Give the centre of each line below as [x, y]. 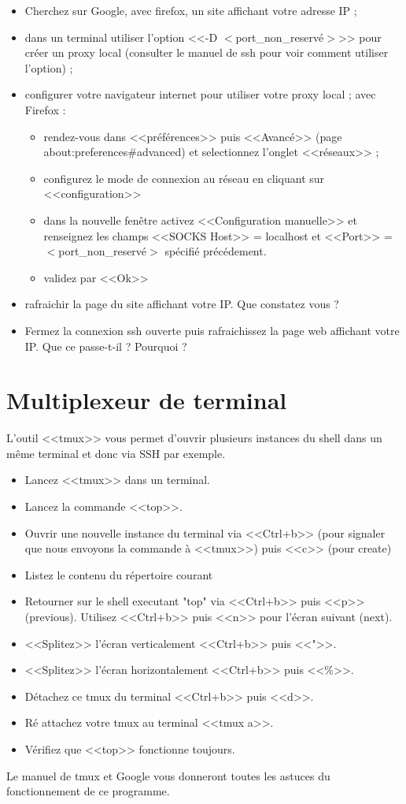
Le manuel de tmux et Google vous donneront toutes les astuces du [168, 775]
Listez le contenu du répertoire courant [119, 574]
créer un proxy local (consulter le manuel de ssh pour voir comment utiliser [207, 52]
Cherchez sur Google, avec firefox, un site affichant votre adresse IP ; [191, 10]
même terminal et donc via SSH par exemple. [116, 453]
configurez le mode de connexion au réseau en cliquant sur [184, 178]
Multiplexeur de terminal [147, 400]
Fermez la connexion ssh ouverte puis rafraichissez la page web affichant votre [212, 330]
